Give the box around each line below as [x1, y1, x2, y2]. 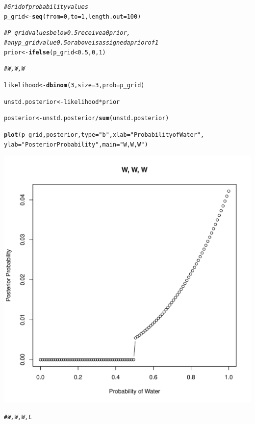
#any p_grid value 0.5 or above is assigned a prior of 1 [4, 39, 159, 46]
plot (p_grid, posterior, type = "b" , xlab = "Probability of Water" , [4, 131, 204, 138]
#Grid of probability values [4, 3, 88, 10]
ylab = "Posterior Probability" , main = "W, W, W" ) [4, 141, 148, 148]
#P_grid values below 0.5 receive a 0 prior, [4, 29, 130, 37]
